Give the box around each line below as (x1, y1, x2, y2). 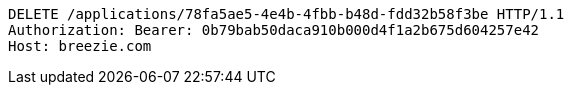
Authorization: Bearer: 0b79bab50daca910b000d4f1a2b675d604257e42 (8, 22, 540, 38)
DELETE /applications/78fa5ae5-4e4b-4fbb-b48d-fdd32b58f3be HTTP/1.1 (8, 6, 565, 22)
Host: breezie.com (8, 38, 152, 54)
